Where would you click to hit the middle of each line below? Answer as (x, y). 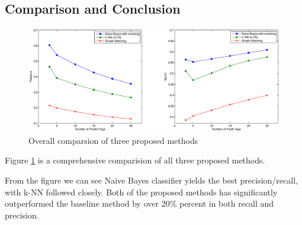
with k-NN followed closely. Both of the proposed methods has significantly (141, 192)
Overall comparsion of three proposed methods (113, 140)
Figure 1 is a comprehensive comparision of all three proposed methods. (135, 160)
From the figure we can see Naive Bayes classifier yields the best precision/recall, (151, 180)
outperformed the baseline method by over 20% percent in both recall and (139, 203)
